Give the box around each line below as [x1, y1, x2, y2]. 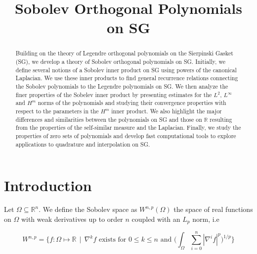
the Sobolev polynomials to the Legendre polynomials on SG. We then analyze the [15, 82, 228, 90]
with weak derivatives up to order [21, 213, 123, 224]
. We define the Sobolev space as [39, 204, 137, 214]
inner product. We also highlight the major [111, 106, 222, 115]
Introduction [4, 175, 92, 196]
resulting [210, 115, 232, 123]
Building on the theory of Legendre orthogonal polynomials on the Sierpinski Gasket [15, 49, 233, 57]
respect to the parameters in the [15, 106, 99, 115]
